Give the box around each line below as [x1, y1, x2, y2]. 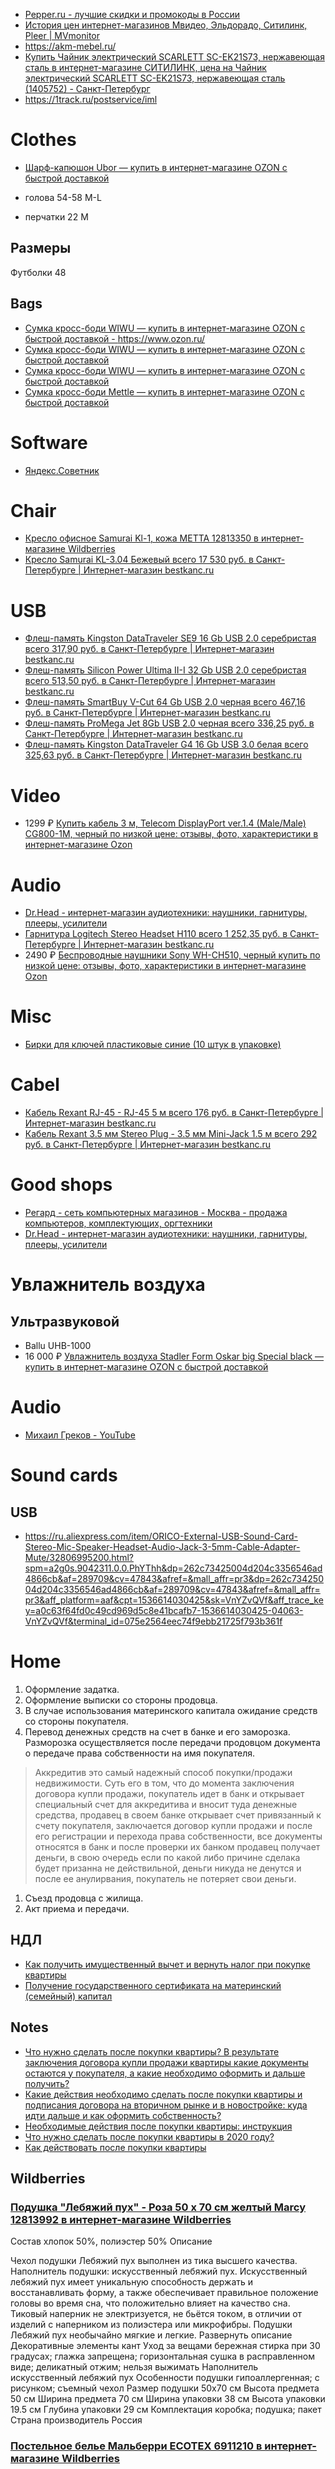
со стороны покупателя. [24, 1715, 129, 1727]
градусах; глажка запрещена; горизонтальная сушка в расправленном [10, 2350, 316, 2363]
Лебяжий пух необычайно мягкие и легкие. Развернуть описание [10, 2329, 293, 2341]
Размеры [10, 240, 72, 257]
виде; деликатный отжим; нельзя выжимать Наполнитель [10, 2361, 259, 2373]
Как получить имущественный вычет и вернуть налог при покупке [24, 1958, 311, 1970]
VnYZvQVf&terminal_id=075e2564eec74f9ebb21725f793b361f [24, 1615, 283, 1627]
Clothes [10, 129, 77, 151]
